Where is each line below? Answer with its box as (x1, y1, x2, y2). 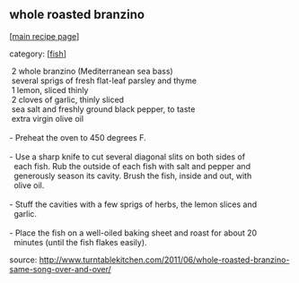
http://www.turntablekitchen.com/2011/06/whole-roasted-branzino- (39, 254, 290, 265)
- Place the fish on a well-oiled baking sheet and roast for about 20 (9, 227, 258, 238)
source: (9, 254, 38, 265)
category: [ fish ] (9, 48, 67, 59)
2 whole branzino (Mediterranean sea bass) (11, 65, 173, 76)
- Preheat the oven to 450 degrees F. (9, 132, 146, 142)
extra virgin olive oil (11, 113, 84, 124)
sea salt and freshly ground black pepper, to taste (11, 103, 196, 115)
